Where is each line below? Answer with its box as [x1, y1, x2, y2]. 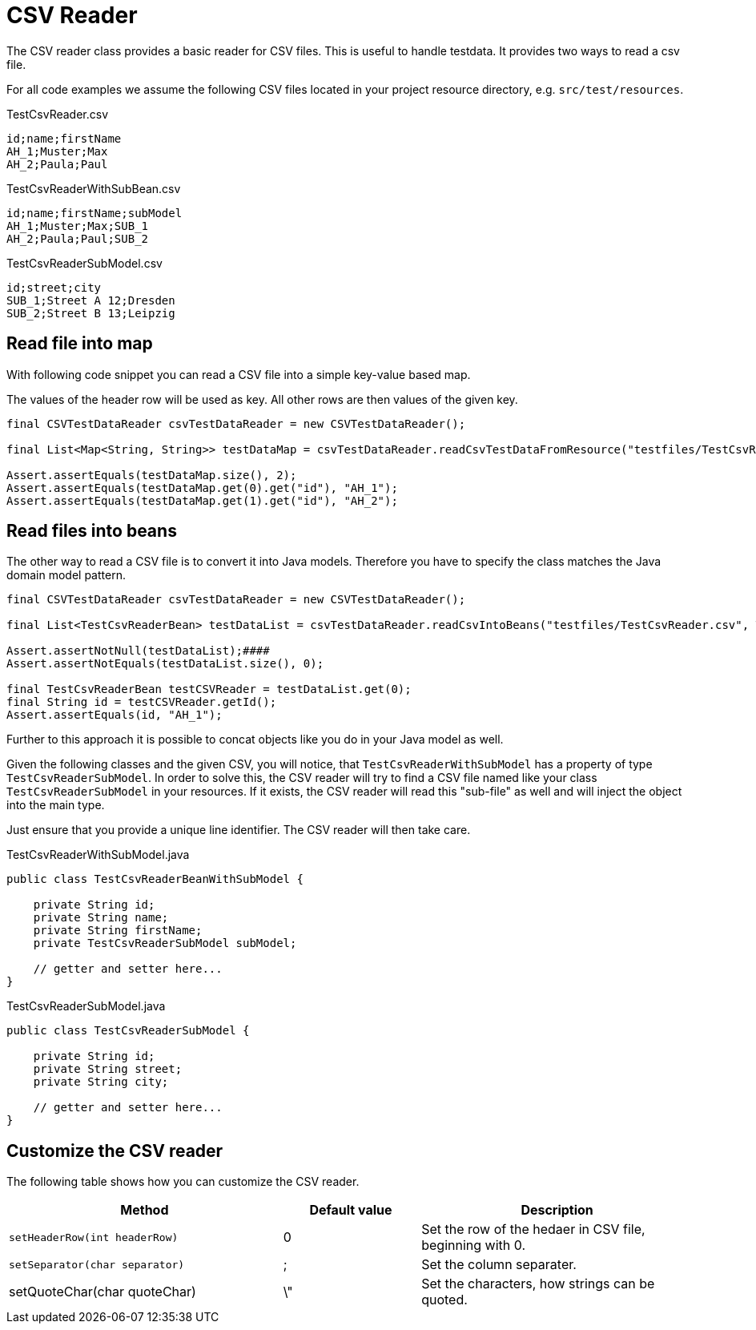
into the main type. [6, 798, 105, 812]
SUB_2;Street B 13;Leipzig [6, 306, 175, 320]
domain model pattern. [6, 568, 126, 582]
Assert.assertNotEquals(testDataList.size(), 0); [6, 657, 324, 671]
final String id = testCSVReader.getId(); [6, 695, 277, 709]
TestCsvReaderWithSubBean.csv [6, 181, 181, 195]
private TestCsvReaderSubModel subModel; [33, 937, 297, 950]
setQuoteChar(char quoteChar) [9, 1284, 196, 1300]
